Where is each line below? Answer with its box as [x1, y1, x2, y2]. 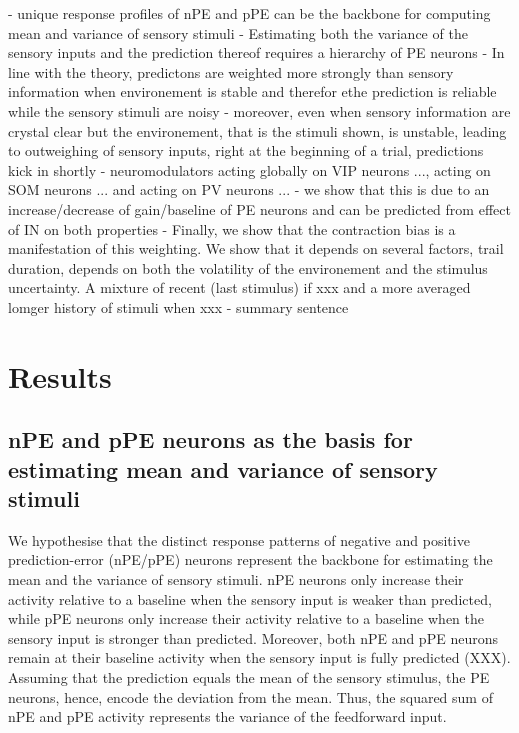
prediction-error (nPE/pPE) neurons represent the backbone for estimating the [8, 549, 493, 570]
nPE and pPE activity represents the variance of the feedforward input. [8, 706, 447, 727]
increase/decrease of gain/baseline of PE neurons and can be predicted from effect [8, 198, 511, 219]
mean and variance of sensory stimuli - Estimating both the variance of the [8, 22, 468, 43]
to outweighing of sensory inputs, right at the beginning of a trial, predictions [8, 140, 484, 161]
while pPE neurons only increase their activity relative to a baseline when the [8, 608, 484, 629]
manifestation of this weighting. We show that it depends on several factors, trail [8, 238, 504, 259]
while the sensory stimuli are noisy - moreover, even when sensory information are [8, 100, 511, 121]
